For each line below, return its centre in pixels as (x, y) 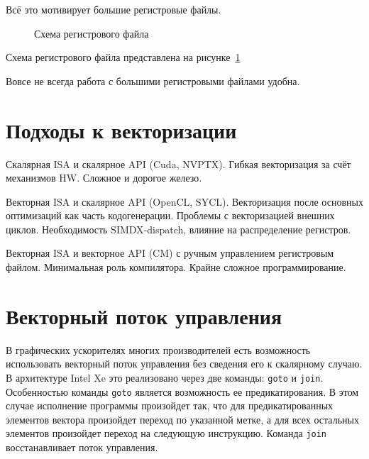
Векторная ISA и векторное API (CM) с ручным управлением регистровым (170, 253)
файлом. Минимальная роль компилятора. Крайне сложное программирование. (176, 267)
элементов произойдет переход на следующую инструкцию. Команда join (166, 433)
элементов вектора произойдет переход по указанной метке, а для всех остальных (182, 419)
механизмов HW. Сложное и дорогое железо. (104, 178)
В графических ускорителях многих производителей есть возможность (158, 349)
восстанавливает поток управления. (82, 447)
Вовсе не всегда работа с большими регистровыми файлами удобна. (153, 81)
